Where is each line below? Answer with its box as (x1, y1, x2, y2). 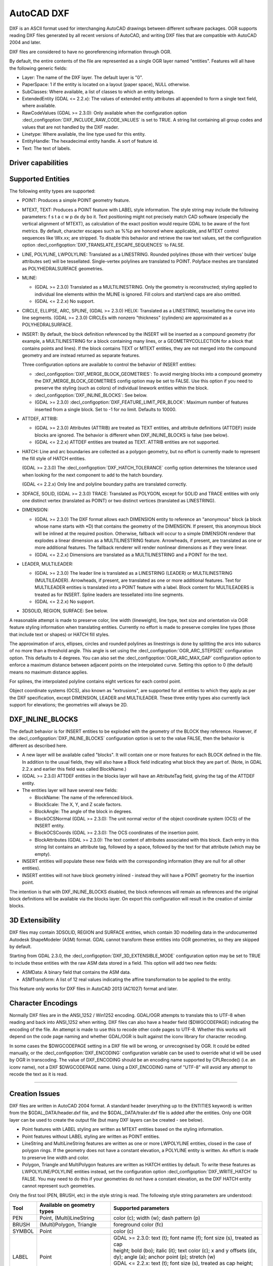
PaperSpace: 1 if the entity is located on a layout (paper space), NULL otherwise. (22, 82, 191, 88)
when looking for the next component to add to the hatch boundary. (22, 471, 163, 478)
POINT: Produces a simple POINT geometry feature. (22, 197, 130, 204)
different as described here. (9, 742, 68, 748)
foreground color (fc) (113, 1221, 164, 1228)
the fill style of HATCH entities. (22, 456, 86, 461)
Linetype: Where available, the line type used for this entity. (22, 131, 146, 137)
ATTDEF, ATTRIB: (22, 416, 58, 422)
